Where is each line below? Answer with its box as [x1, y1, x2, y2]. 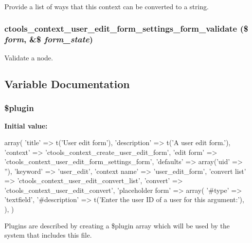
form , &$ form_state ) [4, 33, 93, 45]
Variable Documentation [4, 76, 130, 91]
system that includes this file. [4, 230, 92, 240]
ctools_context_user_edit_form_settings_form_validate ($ [4, 22, 249, 34]
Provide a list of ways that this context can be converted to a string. [4, 1, 209, 11]
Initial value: [4, 121, 48, 131]
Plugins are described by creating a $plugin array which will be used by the [4, 220, 230, 230]
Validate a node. [4, 52, 53, 62]
